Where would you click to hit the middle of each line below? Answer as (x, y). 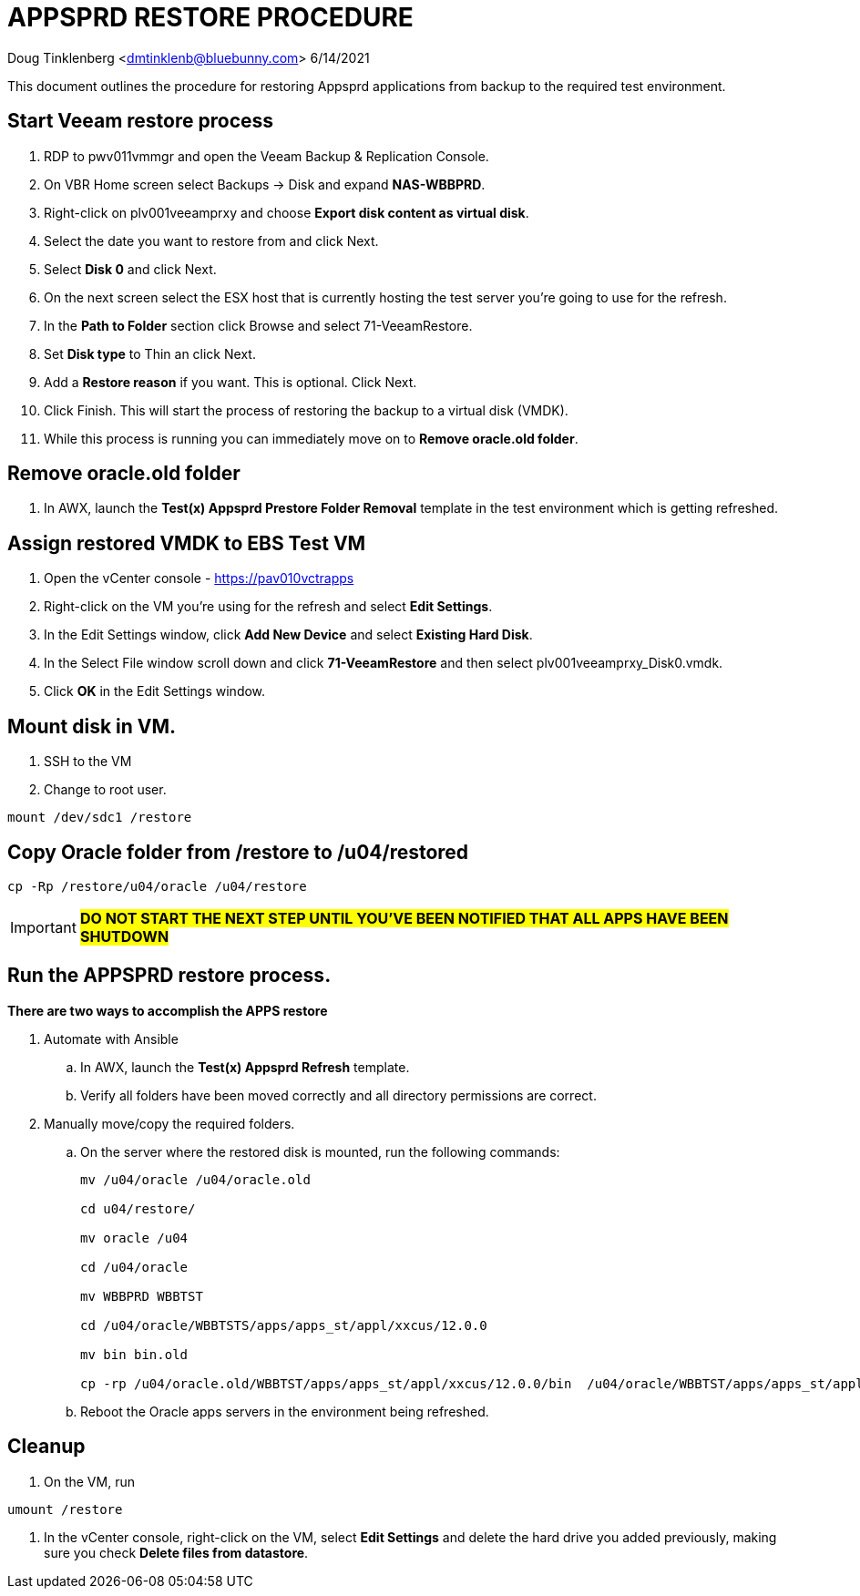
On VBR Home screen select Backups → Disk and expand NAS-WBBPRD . (265, 184)
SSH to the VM (88, 762)
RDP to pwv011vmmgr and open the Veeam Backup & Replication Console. (266, 156)
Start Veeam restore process (141, 121)
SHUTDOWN (124, 936)
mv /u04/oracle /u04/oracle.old (195, 1179)
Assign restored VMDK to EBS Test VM (187, 543)
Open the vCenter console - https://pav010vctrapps (199, 578)
